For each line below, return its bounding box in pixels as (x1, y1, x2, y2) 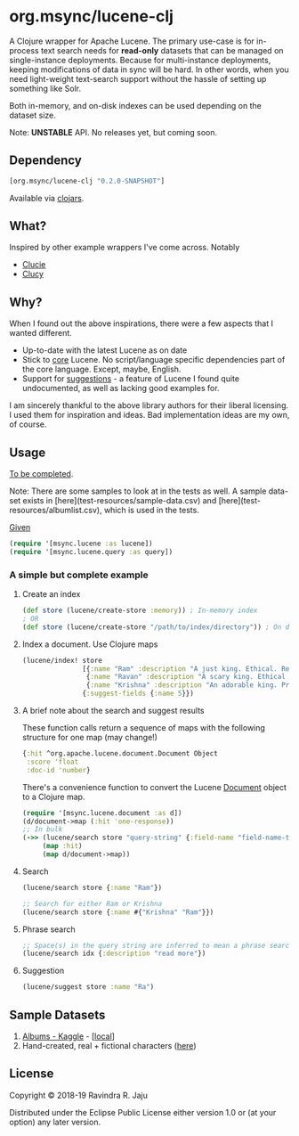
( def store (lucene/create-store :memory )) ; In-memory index (21, 606, 258, 616)
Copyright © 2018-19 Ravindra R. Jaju (9, 1090, 149, 1100)
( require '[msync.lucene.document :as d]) (21, 808, 182, 817)
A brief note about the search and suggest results (21, 706, 205, 716)
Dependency (9, 153, 82, 168)
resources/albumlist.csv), (9, 505, 102, 516)
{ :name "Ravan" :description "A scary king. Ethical (85, 673, 287, 682)
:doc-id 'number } (26, 765, 91, 774)
